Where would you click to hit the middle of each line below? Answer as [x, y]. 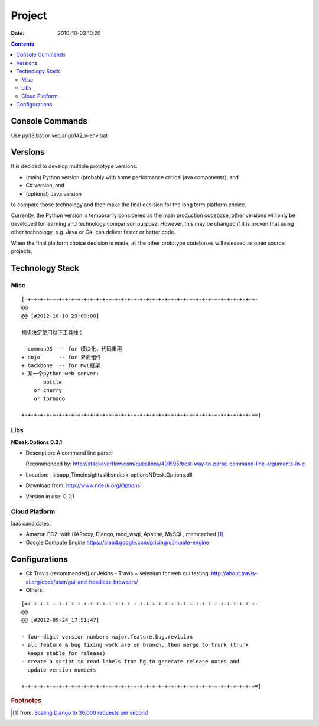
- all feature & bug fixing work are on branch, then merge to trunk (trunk [135, 645]
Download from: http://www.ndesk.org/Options [83, 485]
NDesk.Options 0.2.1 [37, 442]
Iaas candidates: [31, 523]
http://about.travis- [234, 573]
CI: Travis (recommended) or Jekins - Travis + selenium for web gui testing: [118, 573]
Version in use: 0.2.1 [50, 496]
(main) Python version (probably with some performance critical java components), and [132, 177]
